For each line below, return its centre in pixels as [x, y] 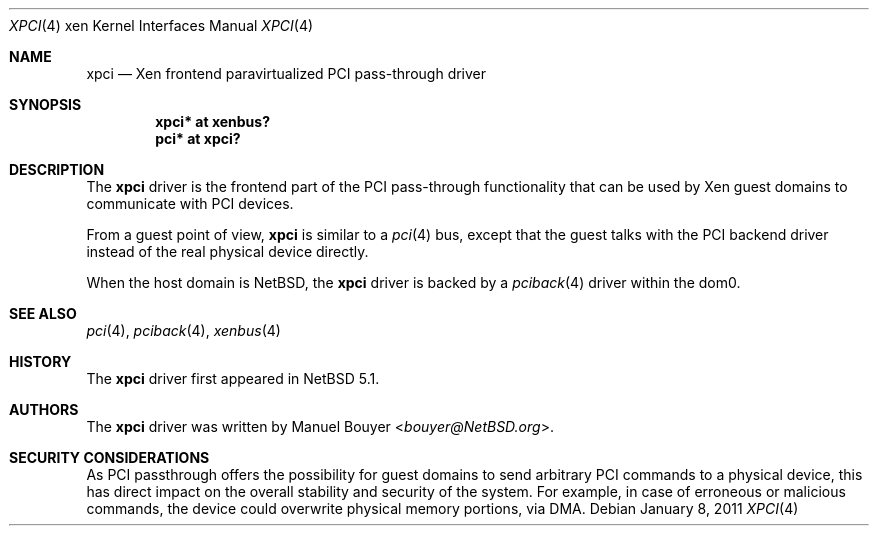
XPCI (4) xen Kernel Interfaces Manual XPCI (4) [161, 25]
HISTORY [40, 361]
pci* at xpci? [198, 138]
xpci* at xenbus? [212, 121]
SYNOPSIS [45, 104]
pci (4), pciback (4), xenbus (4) [183, 330]
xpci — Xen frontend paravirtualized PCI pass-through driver [286, 73]
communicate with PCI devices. [190, 203]
